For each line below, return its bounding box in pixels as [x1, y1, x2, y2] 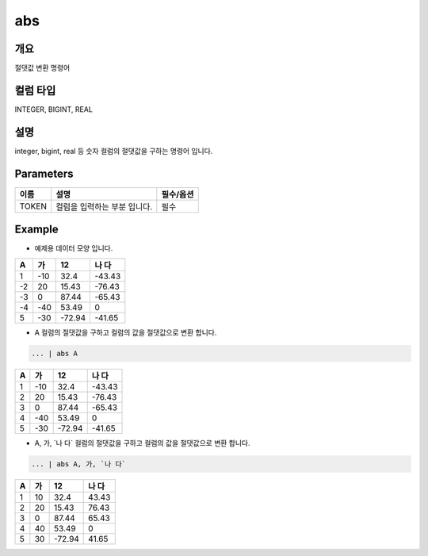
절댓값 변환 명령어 [14, 63, 71, 73]
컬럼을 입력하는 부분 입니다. [55, 201, 153, 212]
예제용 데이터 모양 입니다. [34, 243, 113, 253]
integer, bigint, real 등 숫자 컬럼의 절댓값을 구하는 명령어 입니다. [14, 146, 213, 155]
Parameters [14, 167, 74, 180]
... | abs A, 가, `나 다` [31, 459, 126, 468]
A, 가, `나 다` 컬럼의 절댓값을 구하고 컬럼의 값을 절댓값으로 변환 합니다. [34, 438, 250, 447]
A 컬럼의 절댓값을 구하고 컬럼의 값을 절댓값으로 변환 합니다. [34, 328, 217, 337]
